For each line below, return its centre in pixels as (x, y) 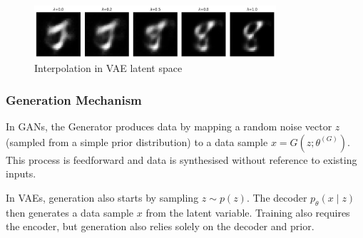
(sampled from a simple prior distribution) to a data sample (137, 141)
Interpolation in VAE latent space (108, 68)
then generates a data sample (70, 212)
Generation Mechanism (74, 99)
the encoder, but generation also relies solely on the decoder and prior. (160, 226)
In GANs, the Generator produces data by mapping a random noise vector (169, 126)
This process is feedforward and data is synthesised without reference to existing (181, 159)
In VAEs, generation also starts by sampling (102, 197)
